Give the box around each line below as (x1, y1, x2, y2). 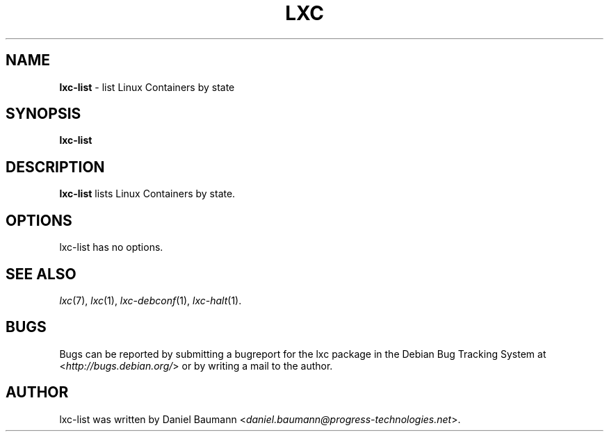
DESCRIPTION (6, 158, 105, 176)
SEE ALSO (6, 265, 76, 283)
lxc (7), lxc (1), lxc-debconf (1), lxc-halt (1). (59, 294, 242, 306)
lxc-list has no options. (59, 241, 163, 254)
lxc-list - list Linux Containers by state (59, 81, 235, 93)
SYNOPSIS (6, 105, 81, 123)
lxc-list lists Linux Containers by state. (59, 188, 236, 200)
